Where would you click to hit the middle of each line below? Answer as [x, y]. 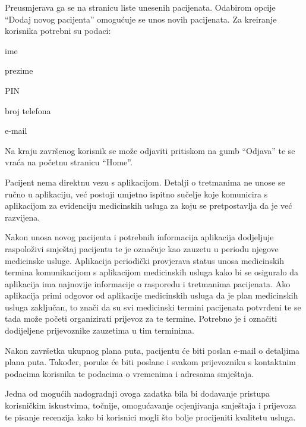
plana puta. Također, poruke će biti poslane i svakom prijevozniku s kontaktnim [150, 362]
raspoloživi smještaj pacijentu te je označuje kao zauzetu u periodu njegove [142, 248]
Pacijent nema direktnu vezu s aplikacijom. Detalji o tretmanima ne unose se [145, 182]
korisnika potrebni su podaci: [58, 31]
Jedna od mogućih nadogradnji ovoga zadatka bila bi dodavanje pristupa [138, 393]
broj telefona [28, 110]
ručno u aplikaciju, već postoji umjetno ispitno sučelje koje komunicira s [136, 194]
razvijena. [23, 217]
